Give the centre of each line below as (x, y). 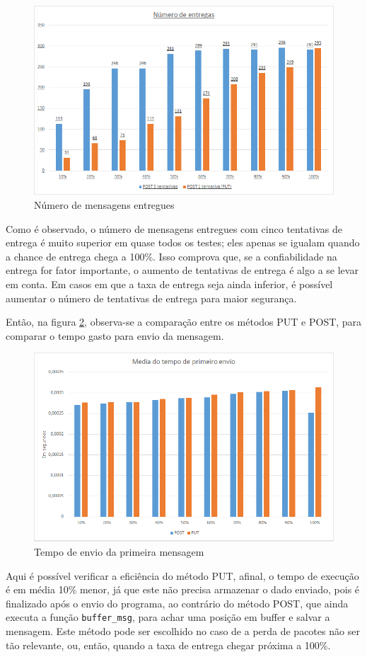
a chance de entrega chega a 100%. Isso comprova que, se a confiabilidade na (171, 256)
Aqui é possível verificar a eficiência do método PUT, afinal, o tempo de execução (182, 575)
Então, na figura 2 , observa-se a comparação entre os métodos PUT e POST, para (184, 322)
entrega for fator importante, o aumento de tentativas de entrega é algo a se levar (182, 270)
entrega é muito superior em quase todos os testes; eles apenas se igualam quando (183, 242)
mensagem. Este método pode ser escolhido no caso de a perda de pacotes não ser (183, 631)
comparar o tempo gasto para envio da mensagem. (115, 335)
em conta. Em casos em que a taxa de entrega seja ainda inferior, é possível (169, 284)
